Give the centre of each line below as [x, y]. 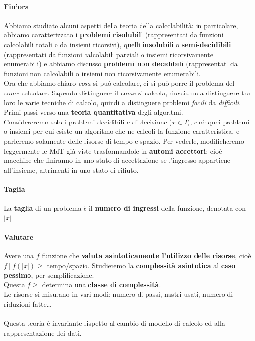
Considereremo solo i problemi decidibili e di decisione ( [88, 121]
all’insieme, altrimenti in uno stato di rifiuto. [71, 170]
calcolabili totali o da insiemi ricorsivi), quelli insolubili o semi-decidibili [118, 44]
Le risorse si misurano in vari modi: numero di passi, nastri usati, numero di [119, 294]
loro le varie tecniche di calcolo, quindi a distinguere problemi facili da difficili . [123, 102]
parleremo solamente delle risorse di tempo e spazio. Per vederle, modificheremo [124, 140]
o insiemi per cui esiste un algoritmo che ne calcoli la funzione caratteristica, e [122, 131]
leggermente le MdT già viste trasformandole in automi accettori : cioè [113, 150]
